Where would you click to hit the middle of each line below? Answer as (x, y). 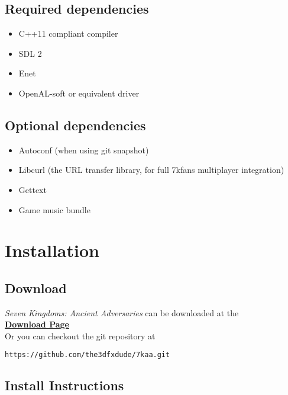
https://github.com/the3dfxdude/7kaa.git (88, 354)
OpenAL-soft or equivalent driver (79, 93)
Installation (52, 250)
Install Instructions (64, 385)
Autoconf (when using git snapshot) (84, 150)
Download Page (37, 324)
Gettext (33, 189)
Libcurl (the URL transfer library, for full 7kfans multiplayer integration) (151, 170)
